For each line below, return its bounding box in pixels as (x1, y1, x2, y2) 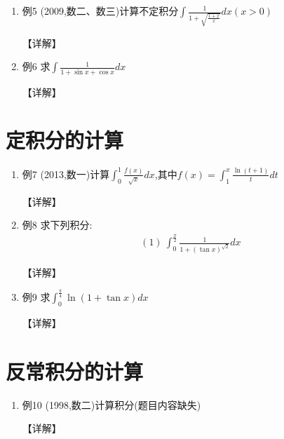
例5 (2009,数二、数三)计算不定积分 (22, 4, 179, 18)
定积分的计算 (6, 126, 124, 154)
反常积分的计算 (6, 356, 144, 385)
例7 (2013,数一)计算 (22, 166, 110, 181)
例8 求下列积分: (22, 217, 93, 232)
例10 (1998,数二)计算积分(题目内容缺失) (22, 397, 201, 412)
